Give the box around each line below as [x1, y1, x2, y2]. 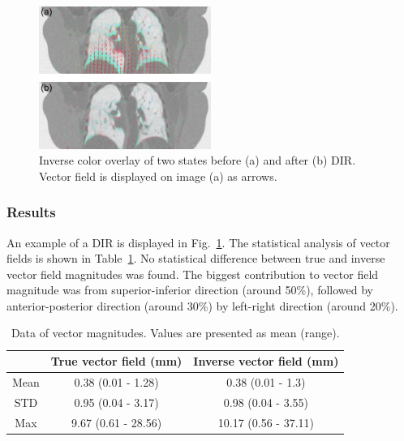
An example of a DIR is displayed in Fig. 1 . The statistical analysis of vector [6, 233, 390, 250]
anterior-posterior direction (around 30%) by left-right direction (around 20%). [6, 297, 398, 314]
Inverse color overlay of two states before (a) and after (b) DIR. [39, 152, 356, 169]
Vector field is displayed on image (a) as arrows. [39, 167, 277, 184]
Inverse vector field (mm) [193, 353, 339, 370]
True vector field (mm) [50, 353, 183, 370]
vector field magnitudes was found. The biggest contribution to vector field [6, 265, 379, 282]
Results [6, 202, 56, 222]
